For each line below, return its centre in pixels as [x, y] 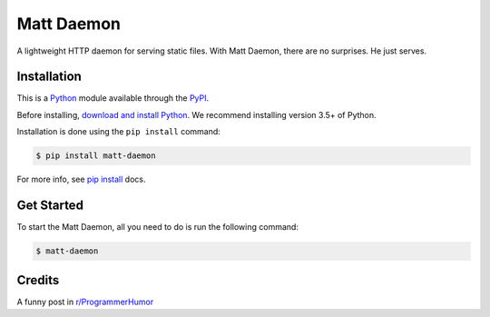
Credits [38, 280]
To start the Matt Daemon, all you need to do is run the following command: [158, 227]
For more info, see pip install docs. [81, 179]
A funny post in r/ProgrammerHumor [85, 302]
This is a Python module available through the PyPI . [113, 98]
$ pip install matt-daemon [96, 156]
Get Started [50, 206]
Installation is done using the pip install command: [119, 132]
